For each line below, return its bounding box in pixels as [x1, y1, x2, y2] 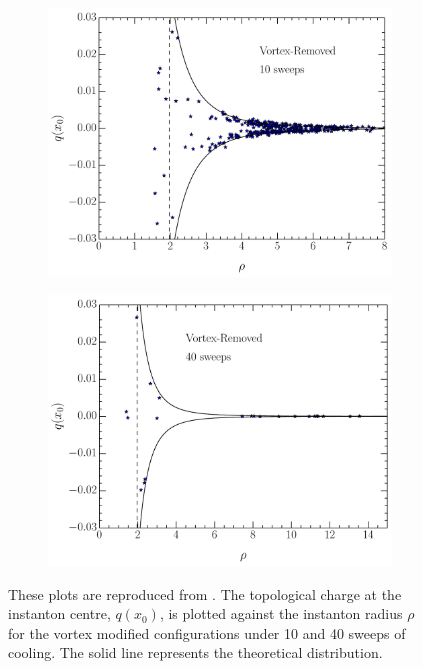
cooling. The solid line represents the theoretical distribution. [8, 642, 383, 663]
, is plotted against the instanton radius [159, 603, 403, 624]
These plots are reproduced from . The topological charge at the [8, 583, 402, 604]
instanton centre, [8, 603, 111, 624]
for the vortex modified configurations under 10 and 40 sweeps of [8, 622, 406, 643]
